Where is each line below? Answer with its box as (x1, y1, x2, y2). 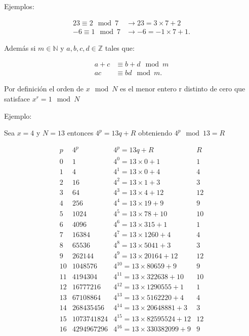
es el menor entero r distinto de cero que (120, 83, 245, 94)
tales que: (105, 42, 135, 53)
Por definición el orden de (4, 83, 84, 94)
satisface (4, 93, 30, 104)
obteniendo (138, 127, 173, 138)
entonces (67, 127, 94, 138)
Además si (4, 42, 36, 53)
